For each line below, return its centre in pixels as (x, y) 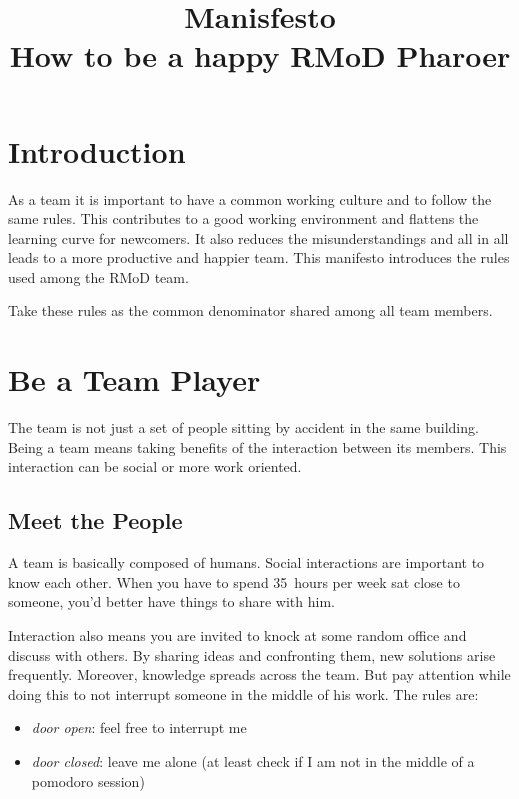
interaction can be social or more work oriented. (155, 466)
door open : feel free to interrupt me (139, 727)
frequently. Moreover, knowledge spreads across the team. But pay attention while (259, 674)
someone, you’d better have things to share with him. (171, 601)
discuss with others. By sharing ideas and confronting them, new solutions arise (252, 654)
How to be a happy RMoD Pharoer (260, 55)
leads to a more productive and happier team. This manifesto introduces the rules (259, 257)
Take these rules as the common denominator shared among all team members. (250, 310)
